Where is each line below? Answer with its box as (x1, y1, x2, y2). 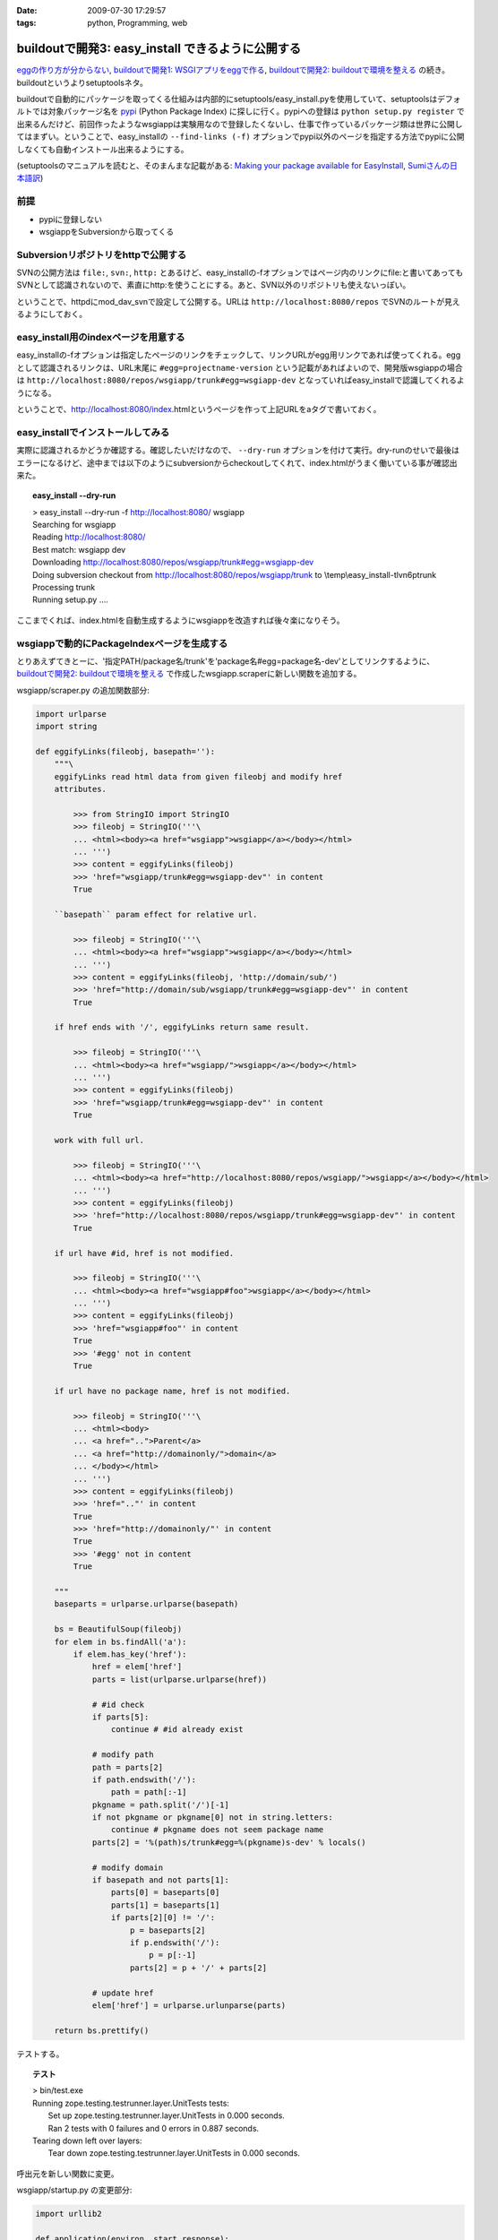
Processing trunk (32, 582, 96, 593)
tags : (16, 18, 37, 29)
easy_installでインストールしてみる (16, 426, 170, 438)
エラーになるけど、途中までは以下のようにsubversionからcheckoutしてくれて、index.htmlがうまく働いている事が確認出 (16, 457, 458, 468)
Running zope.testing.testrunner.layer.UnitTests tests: (32, 2098, 230, 2108)
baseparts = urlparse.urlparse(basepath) (54, 1599, 239, 1609)
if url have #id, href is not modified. (54, 1248, 235, 1258)
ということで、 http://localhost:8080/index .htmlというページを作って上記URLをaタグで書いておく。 (16, 403, 382, 414)
